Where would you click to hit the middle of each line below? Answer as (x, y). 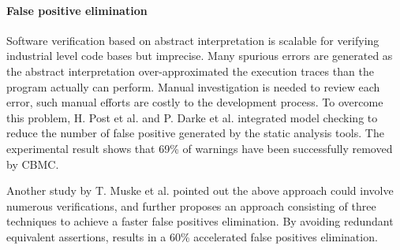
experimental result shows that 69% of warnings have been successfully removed (200, 148)
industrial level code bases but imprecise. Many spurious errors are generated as (200, 56)
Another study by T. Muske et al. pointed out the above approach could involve (200, 190)
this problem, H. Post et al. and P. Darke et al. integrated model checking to (192, 117)
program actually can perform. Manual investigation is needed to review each (193, 86)
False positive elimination (77, 10)
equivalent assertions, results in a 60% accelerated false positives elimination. (192, 236)
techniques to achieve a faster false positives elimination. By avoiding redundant (200, 221)
